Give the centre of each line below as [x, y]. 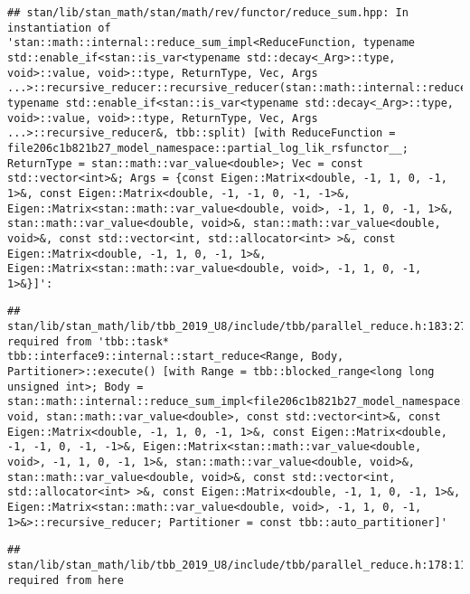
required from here [66, 580]
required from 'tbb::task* [88, 341]
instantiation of [59, 28]
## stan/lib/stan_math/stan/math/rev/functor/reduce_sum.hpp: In [208, 13]
